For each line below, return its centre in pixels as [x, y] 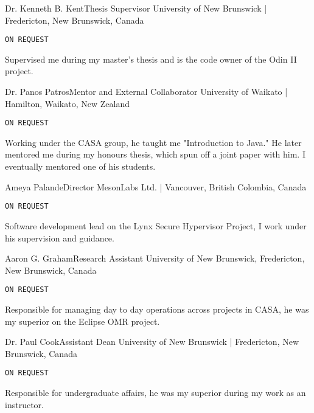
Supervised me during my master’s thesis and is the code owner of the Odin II [151, 59]
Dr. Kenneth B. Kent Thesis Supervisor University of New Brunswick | [136, 8]
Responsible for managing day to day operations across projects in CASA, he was [157, 309]
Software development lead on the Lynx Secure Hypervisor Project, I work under [156, 225]
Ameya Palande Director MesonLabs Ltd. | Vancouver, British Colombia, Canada [156, 186]
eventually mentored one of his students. [80, 166]
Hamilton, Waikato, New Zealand [67, 103]
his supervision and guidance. [60, 238]
